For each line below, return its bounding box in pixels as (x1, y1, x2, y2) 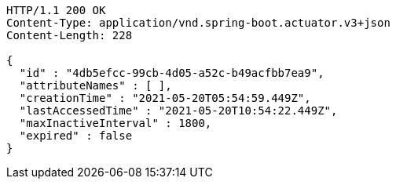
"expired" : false (19, 129, 133, 142)
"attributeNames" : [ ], (19, 79, 172, 92)
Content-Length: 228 (6, 29, 133, 42)
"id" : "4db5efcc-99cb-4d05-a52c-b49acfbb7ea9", (19, 67, 324, 79)
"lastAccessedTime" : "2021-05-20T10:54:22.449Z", (19, 104, 338, 117)
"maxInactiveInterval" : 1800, (19, 117, 212, 129)
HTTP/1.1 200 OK (6, 4, 106, 16)
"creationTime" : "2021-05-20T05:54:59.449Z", (19, 92, 311, 104)
